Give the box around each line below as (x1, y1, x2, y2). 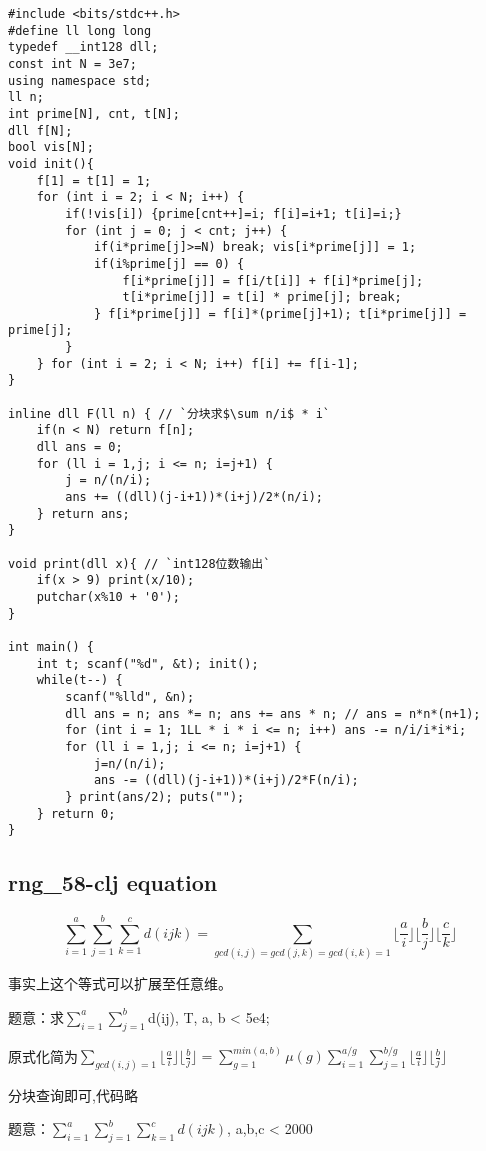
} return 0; (36, 806, 116, 821)
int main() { (8, 639, 94, 654)
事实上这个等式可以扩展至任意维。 (8, 973, 232, 994)
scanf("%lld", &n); (65, 689, 195, 704)
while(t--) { (36, 673, 123, 688)
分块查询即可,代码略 (8, 1084, 138, 1105)
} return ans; (36, 506, 130, 521)
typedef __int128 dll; (8, 40, 159, 55)
